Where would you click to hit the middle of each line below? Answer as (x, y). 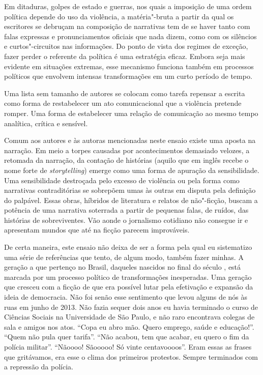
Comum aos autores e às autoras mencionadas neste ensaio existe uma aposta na (130, 140)
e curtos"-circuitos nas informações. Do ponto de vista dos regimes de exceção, (126, 46)
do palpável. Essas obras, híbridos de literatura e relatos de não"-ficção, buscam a (131, 200)
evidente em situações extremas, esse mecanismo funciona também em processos (129, 66)
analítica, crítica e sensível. (46, 123)
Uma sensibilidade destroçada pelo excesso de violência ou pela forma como (122, 180)
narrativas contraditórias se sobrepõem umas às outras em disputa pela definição (130, 190)
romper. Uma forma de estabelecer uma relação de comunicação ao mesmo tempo (131, 113)
